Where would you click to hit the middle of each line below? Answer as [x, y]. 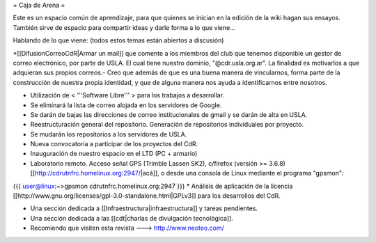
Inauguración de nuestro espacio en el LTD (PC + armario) [114, 154]
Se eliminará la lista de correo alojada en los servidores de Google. [126, 105]
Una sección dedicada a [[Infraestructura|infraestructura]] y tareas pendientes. [144, 208]
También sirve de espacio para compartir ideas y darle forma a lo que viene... [124, 27]
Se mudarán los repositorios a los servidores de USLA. [109, 134]
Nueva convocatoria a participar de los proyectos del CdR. [114, 144]
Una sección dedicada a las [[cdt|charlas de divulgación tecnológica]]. [132, 218]
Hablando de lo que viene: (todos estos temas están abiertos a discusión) [118, 40]
